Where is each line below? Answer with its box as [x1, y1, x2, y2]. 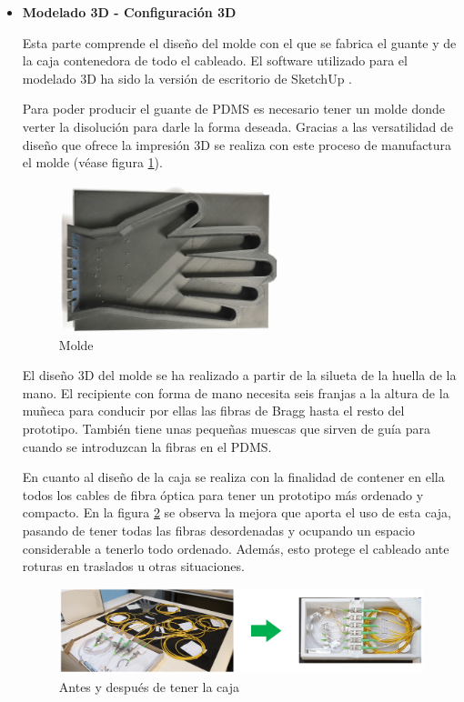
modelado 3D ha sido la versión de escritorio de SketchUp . [22, 68, 353, 87]
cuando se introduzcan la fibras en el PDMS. [22, 436, 272, 456]
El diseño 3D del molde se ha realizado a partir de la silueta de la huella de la [22, 366, 457, 385]
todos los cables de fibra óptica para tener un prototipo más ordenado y [22, 485, 424, 504]
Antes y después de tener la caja [58, 677, 239, 696]
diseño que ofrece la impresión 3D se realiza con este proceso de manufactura [22, 135, 452, 154]
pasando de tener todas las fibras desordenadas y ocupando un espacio [22, 520, 415, 539]
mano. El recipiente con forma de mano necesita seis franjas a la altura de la [22, 383, 449, 402]
